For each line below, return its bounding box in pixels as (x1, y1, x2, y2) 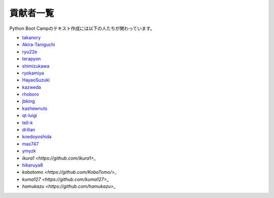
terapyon (22, 56, 41, 62)
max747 (22, 141, 39, 147)
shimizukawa (22, 63, 50, 69)
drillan (22, 127, 36, 133)
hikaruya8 (22, 162, 43, 168)
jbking (22, 98, 35, 104)
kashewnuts (22, 105, 48, 111)
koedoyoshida (22, 134, 52, 140)
